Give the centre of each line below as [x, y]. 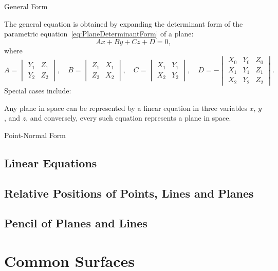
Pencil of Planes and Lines [76, 223]
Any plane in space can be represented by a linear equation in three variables [126, 108]
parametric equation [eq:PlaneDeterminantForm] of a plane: [99, 34]
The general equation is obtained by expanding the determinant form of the [124, 23]
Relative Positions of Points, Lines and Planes [129, 193]
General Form [26, 6]
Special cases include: [38, 90]
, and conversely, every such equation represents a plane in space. [128, 118]
